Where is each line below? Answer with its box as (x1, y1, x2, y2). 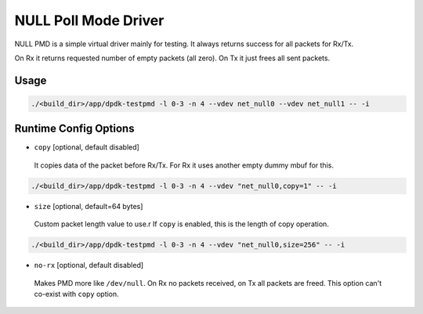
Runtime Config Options (14, 122, 135, 135)
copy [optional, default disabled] (34, 143, 140, 152)
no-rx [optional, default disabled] (34, 261, 144, 270)
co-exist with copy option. (34, 289, 119, 298)
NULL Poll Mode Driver (14, 12, 164, 29)
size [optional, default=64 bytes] (34, 201, 143, 211)
